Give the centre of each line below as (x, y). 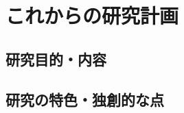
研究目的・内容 (56, 59)
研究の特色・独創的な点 (85, 99)
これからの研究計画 (92, 15)
